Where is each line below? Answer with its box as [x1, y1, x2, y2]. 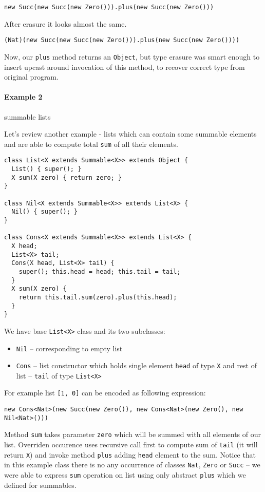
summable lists [4, 111, 51, 122]
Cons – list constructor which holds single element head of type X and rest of [16, 360, 257, 371]
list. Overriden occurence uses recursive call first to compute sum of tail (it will [4, 439, 258, 450]
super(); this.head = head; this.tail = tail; [18, 268, 181, 275]
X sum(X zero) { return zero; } [11, 174, 122, 181]
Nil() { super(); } [11, 208, 78, 216]
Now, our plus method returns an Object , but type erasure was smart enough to [4, 51, 260, 62]
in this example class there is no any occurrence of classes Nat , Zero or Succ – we [4, 459, 260, 470]
